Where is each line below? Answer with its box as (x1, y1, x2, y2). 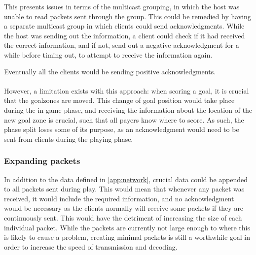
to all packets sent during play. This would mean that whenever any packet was (4, 184, 245, 194)
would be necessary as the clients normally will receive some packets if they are (4, 203, 244, 213)
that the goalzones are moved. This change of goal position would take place (4, 95, 235, 105)
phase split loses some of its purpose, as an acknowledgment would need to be (4, 124, 239, 134)
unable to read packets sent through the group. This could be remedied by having (4, 11, 251, 21)
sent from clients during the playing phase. (4, 133, 133, 144)
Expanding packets (4, 155, 80, 167)
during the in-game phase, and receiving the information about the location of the (4, 104, 253, 115)
